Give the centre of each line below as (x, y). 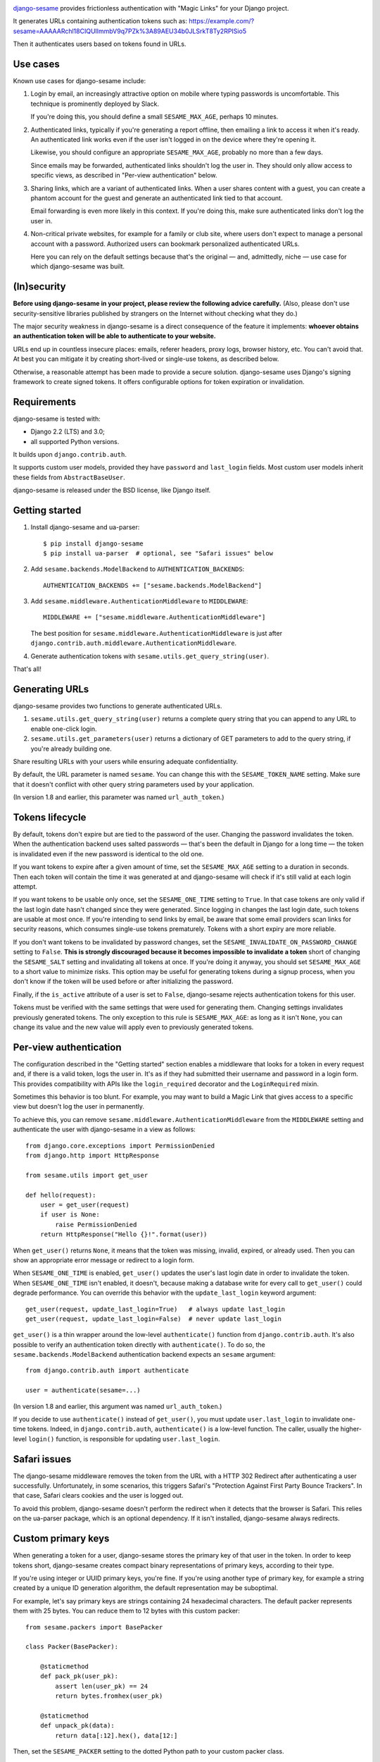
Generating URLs (51, 689)
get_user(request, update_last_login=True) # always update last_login (156, 1309)
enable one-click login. (64, 729)
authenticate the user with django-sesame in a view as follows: (104, 1129)
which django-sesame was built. (78, 266)
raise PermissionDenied (96, 1224)
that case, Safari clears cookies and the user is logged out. (98, 1496)
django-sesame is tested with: (57, 419)
